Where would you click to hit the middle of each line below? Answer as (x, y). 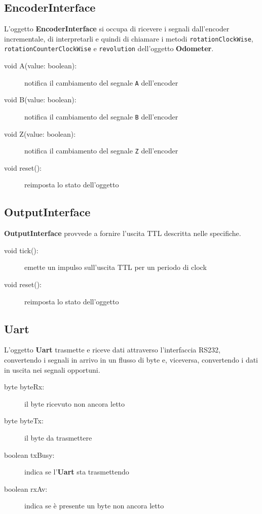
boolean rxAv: (26, 488)
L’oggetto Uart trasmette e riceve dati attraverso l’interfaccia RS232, (112, 350)
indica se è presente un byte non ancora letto (94, 506)
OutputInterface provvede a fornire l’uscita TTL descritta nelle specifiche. (123, 233)
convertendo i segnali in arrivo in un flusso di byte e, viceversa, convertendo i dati (131, 360)
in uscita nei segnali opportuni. (52, 369)
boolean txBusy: (29, 454)
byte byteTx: (24, 421)
